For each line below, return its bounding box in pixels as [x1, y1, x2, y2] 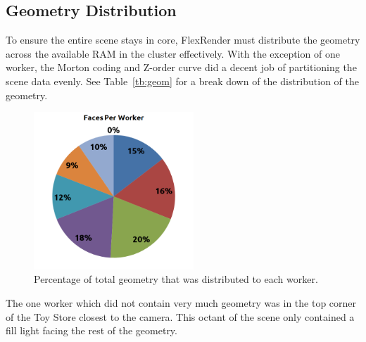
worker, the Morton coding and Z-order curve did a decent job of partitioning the [6, 60, 357, 75]
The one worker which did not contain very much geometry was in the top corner [6, 296, 357, 310]
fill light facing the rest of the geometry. [6, 323, 177, 338]
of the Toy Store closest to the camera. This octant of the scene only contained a [6, 309, 355, 324]
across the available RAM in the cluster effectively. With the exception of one [6, 46, 340, 61]
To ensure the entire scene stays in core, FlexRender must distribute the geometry [6, 32, 360, 47]
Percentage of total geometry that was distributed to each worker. [34, 272, 318, 286]
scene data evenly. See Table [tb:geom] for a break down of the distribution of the [6, 73, 359, 88]
